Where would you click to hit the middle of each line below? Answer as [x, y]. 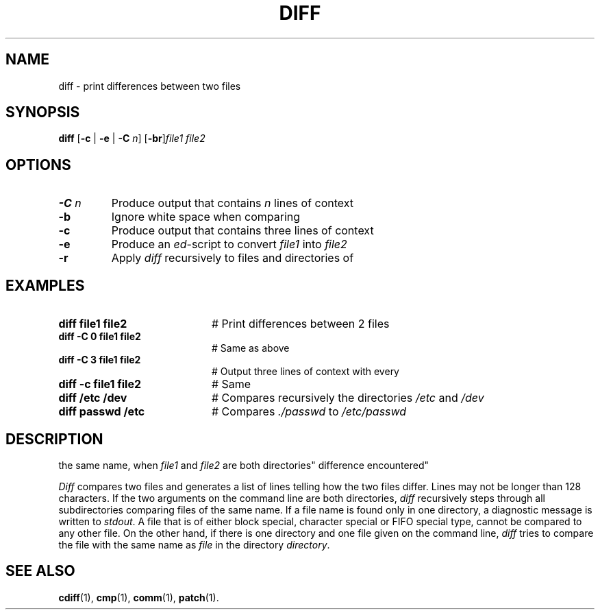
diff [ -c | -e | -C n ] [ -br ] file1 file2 [132, 138]
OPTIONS [38, 165]
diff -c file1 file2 [100, 384]
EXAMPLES [45, 285]
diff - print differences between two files [150, 86]
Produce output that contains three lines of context [242, 231]
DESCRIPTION [54, 439]
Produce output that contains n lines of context [233, 203]
